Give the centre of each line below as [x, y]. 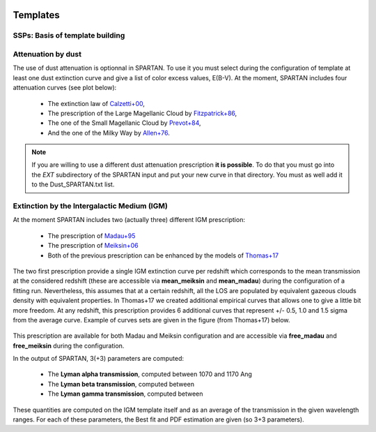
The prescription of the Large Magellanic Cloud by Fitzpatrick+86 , [142, 113]
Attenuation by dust [47, 54]
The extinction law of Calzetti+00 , [96, 103]
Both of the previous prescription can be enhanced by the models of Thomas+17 [163, 255]
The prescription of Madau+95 [92, 236]
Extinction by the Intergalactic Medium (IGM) [91, 206]
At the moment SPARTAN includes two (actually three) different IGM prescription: [129, 220]
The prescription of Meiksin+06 [93, 246]
